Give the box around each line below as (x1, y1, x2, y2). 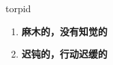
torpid (5, 1, 31, 15)
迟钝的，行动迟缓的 (21, 47, 108, 61)
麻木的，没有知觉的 (21, 24, 108, 38)
